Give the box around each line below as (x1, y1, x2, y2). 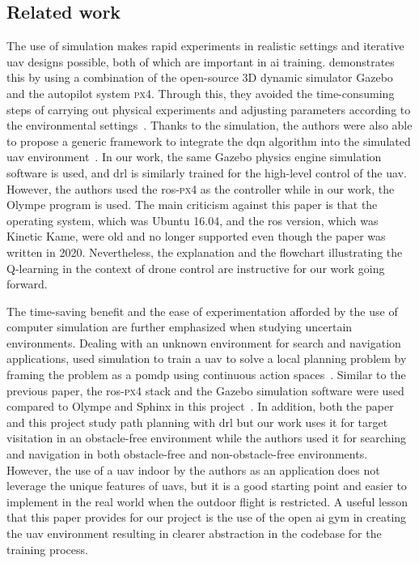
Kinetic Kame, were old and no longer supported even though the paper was (6, 228, 386, 245)
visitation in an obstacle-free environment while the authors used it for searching (6, 429, 407, 446)
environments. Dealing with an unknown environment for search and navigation (6, 334, 401, 351)
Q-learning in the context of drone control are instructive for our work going (6, 259, 385, 276)
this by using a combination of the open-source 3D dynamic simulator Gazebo (6, 69, 393, 86)
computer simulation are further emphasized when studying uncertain (6, 318, 353, 335)
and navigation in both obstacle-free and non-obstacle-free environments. (6, 446, 368, 463)
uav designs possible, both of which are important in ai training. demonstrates (6, 53, 395, 70)
